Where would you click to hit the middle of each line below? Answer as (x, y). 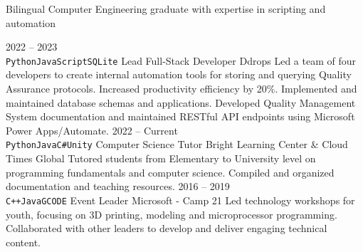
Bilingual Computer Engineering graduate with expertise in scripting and (166, 9)
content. (23, 242)
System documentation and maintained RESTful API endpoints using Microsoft (180, 116)
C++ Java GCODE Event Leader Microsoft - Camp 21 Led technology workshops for (180, 200)
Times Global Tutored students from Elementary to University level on (161, 158)
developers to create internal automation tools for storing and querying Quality (179, 74)
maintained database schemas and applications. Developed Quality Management (181, 102)
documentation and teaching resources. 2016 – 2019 (118, 186)
